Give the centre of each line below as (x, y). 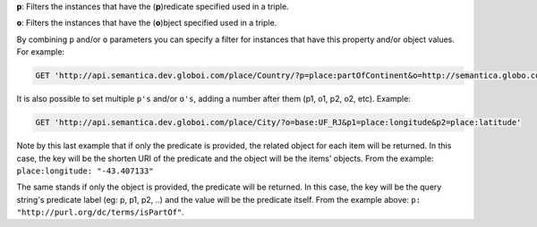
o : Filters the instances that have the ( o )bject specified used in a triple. (147, 23)
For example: (41, 52)
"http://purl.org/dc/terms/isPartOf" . (101, 212)
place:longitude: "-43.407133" (85, 171)
